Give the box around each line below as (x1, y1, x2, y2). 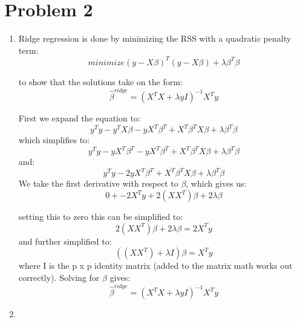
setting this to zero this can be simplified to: (18, 210, 183, 222)
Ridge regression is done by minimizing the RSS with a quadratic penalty (18, 32, 292, 45)
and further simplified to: (18, 234, 112, 247)
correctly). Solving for (18, 271, 100, 283)
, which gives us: (186, 177, 247, 190)
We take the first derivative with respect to (18, 177, 178, 190)
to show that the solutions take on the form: (18, 75, 183, 88)
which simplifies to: (18, 134, 90, 146)
